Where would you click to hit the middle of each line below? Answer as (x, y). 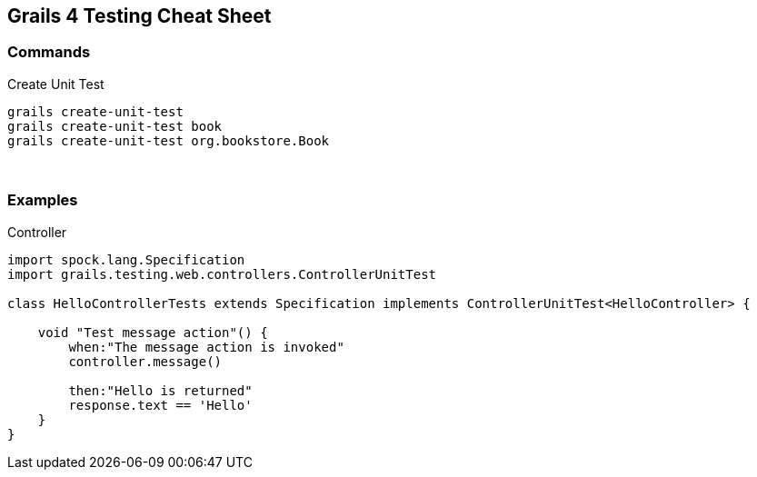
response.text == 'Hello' (160, 405)
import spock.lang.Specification (126, 259)
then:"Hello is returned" (160, 390)
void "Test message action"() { (153, 332)
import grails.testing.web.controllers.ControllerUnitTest (222, 274)
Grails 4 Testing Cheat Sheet (139, 16)
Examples (43, 200)
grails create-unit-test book (115, 126)
